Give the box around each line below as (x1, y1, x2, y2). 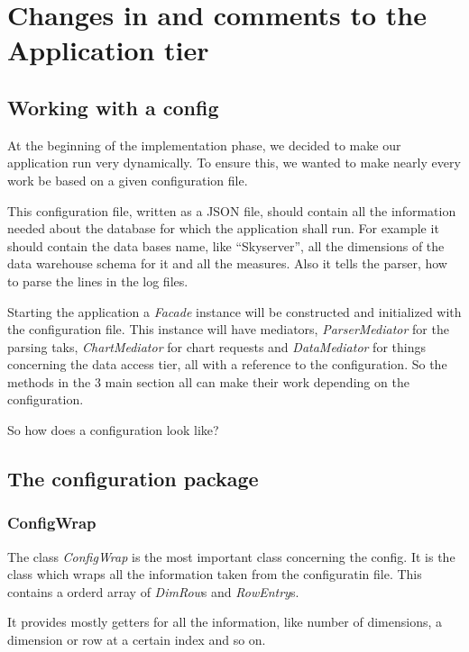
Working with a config (7, 93, 219, 121)
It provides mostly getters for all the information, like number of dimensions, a (7, 612, 443, 631)
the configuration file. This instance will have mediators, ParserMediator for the (7, 320, 449, 339)
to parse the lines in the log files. (7, 271, 189, 290)
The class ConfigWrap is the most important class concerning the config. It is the (7, 547, 455, 566)
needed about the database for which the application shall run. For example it (7, 219, 439, 238)
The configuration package (7, 465, 259, 493)
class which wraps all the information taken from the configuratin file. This (7, 565, 422, 584)
